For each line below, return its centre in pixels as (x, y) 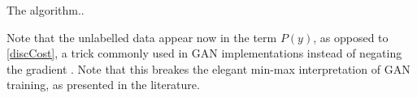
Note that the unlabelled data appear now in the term (142, 37)
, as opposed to (351, 37)
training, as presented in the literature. (103, 85)
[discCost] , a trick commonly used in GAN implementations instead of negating (204, 53)
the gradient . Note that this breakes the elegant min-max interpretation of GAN (208, 68)
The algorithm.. (46, 10)
